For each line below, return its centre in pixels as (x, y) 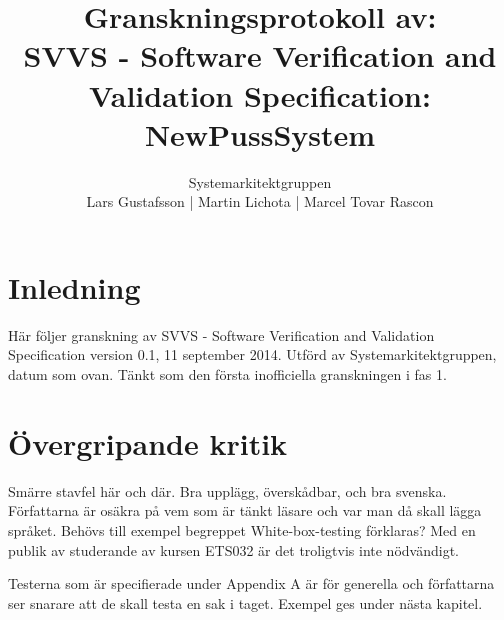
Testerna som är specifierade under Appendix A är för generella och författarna (251, 583)
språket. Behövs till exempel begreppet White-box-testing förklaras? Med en (242, 529)
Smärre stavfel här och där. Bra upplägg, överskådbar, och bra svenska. (227, 490)
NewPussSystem (260, 133)
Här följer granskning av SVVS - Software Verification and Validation (221, 334)
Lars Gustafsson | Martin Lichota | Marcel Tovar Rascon (260, 201)
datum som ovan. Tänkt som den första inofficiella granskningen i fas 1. (227, 374)
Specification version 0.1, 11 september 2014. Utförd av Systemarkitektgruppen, (252, 354)
